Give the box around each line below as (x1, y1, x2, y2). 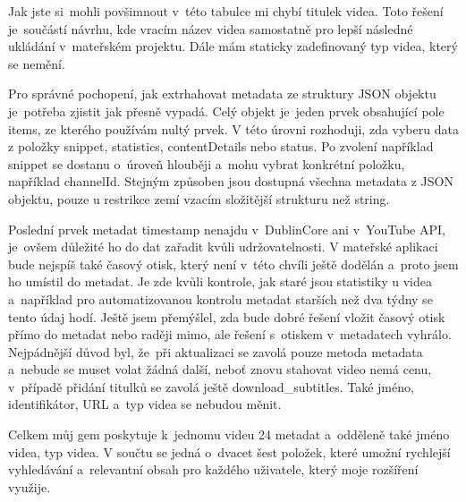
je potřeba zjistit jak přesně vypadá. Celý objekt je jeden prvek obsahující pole (8, 101, 445, 120)
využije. (8, 477, 51, 496)
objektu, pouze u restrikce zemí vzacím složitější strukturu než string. (8, 189, 390, 208)
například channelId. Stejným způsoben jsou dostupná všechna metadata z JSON (8, 172, 453, 191)
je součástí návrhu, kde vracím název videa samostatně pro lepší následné (8, 19, 413, 38)
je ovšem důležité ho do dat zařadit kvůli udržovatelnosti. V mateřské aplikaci (8, 237, 438, 256)
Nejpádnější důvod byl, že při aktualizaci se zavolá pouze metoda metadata (8, 342, 423, 361)
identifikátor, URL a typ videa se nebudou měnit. (8, 395, 282, 413)
